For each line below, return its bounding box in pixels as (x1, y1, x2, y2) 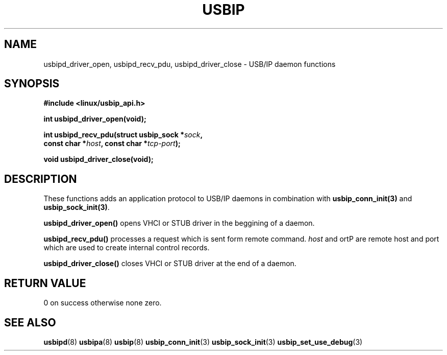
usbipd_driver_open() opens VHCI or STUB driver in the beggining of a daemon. (43, 219, 315, 228)
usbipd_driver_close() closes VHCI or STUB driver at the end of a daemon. (43, 259, 296, 268)
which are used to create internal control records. (43, 243, 210, 252)
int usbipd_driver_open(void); (43, 114, 146, 124)
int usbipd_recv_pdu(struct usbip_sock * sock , (43, 130, 203, 139)
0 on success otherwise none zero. (43, 298, 162, 307)
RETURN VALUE (4, 276, 86, 290)
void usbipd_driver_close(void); (43, 155, 154, 164)
